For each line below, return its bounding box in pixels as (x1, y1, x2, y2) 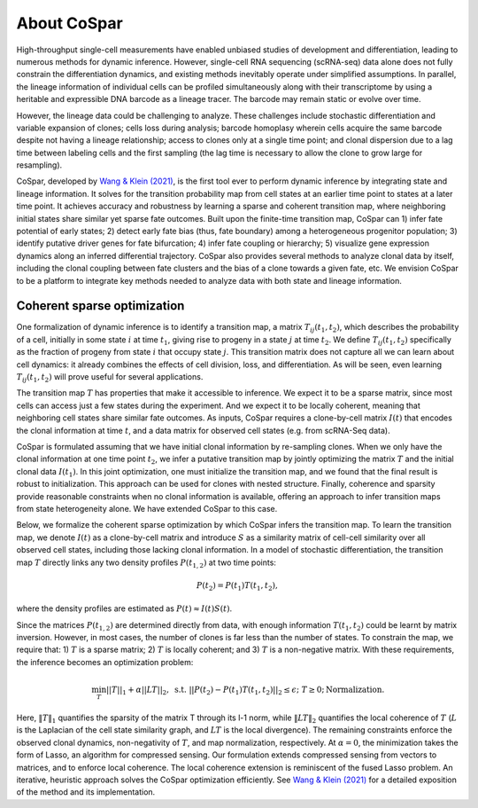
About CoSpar (16, 13, 123, 33)
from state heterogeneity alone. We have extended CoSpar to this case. (16, 503, 278, 514)
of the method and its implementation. (16, 787, 156, 797)
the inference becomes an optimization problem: (16, 656, 194, 667)
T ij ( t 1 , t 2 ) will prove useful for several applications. (16, 372, 204, 384)
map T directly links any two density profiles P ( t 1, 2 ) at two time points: (16, 557, 276, 569)
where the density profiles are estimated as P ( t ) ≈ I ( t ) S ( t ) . (16, 603, 233, 614)
